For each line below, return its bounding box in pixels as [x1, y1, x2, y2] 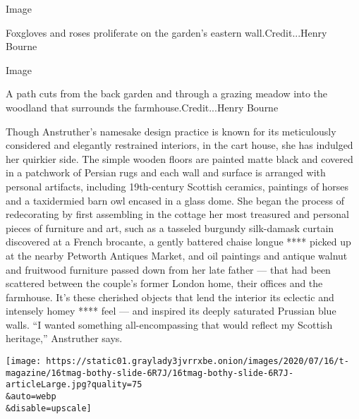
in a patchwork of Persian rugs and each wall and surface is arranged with [6, 165, 326, 180]
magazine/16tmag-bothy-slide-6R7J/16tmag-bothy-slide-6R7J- [6, 368, 294, 378]
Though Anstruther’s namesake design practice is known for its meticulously [6, 123, 336, 138]
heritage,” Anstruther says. [6, 331, 123, 346]
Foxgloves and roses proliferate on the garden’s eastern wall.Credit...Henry [6, 25, 327, 40]
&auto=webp [6, 391, 56, 402]
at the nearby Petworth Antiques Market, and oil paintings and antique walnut [6, 248, 348, 262]
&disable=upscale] [6, 403, 92, 413]
